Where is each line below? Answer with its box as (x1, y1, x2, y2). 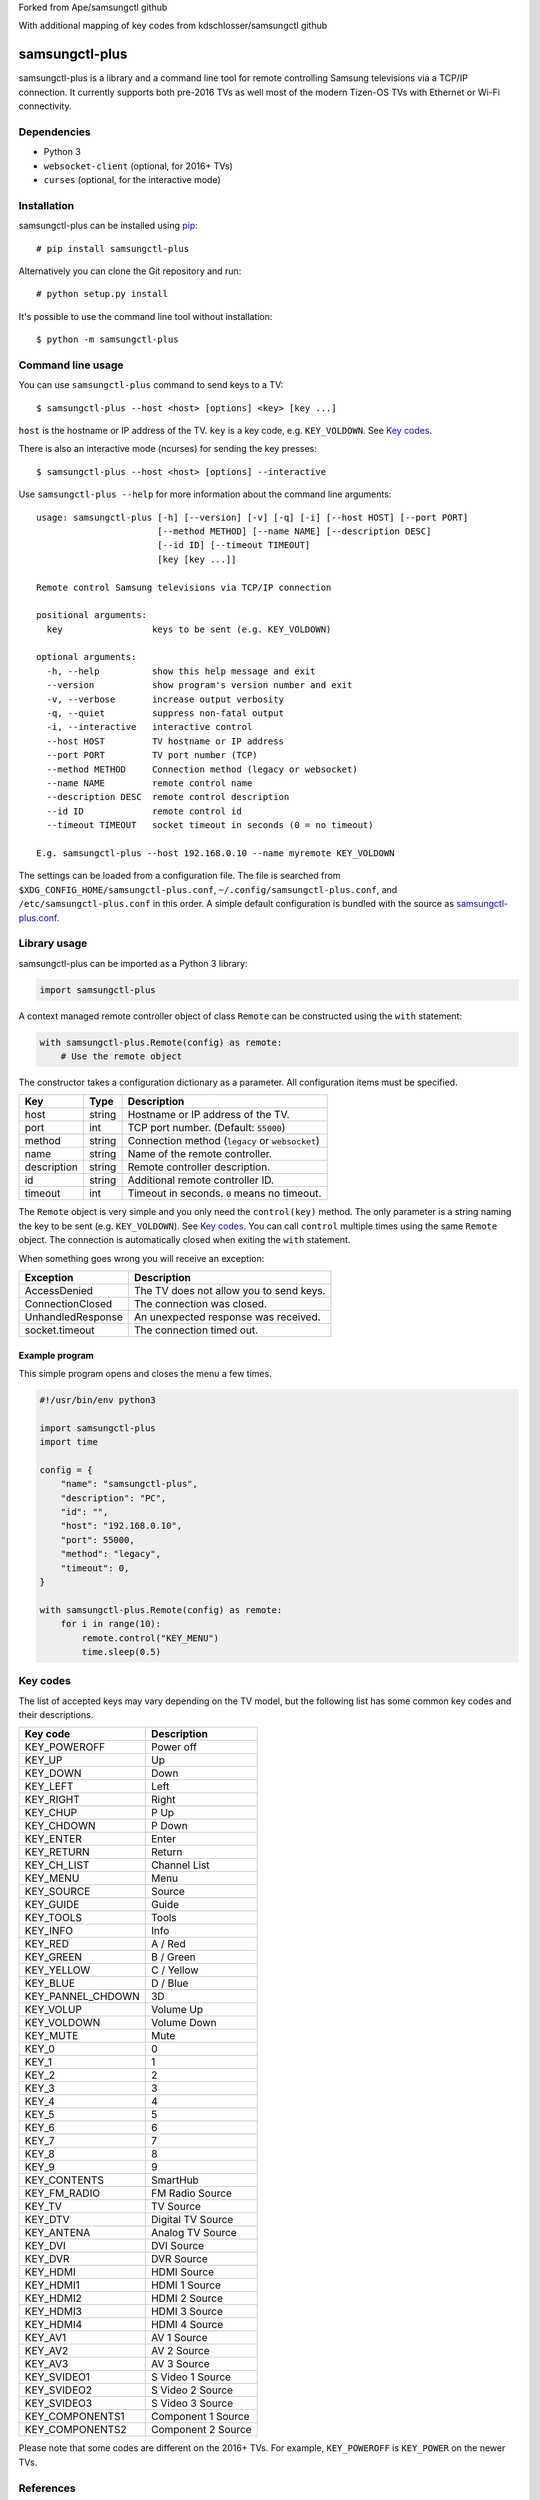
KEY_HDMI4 (24, 2318, 83, 2332)
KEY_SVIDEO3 (24, 2396, 93, 2410)
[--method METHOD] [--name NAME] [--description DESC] (156, 525, 432, 537)
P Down (150, 1819, 189, 1833)
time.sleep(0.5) (81, 1646, 162, 1657)
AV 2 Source (150, 2344, 210, 2358)
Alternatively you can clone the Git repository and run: (18, 265, 242, 277)
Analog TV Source (150, 2226, 237, 2240)
